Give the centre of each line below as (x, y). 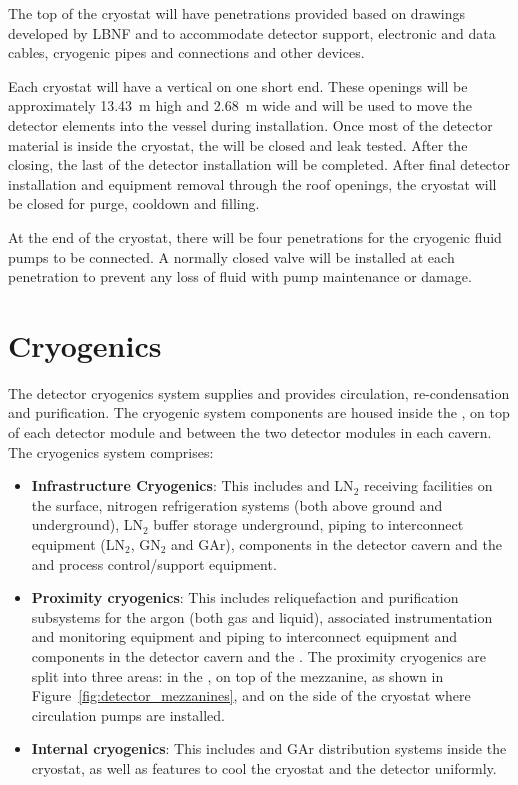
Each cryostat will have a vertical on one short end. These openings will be (238, 85)
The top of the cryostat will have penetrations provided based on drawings (237, 13)
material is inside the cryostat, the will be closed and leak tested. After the (238, 144)
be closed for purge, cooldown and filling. (134, 203)
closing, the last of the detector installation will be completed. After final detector (259, 164)
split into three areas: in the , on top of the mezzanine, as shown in (237, 675)
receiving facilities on (428, 485)
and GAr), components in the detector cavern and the (336, 544)
